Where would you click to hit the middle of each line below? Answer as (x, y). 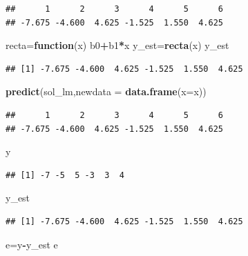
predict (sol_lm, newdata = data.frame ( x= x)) (106, 91)
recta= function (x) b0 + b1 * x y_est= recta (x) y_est (117, 45)
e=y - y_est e (32, 244)
